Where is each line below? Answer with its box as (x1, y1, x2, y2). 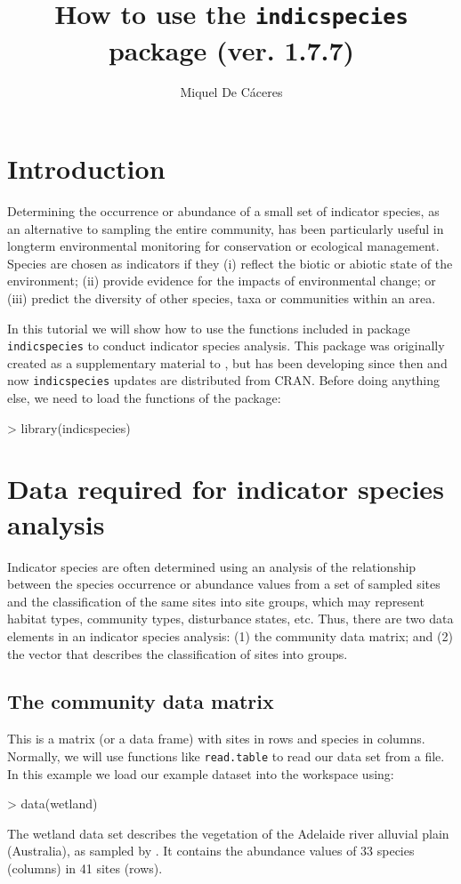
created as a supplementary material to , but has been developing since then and (7, 353, 448, 372)
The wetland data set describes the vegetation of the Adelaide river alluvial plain (7, 824, 449, 842)
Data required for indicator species (7, 470, 444, 507)
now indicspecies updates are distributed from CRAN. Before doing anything (7, 371, 441, 390)
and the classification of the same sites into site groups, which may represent (7, 591, 425, 610)
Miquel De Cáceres (180, 83, 283, 101)
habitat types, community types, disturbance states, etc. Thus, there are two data (7, 609, 454, 628)
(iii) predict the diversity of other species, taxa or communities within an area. (7, 288, 436, 307)
